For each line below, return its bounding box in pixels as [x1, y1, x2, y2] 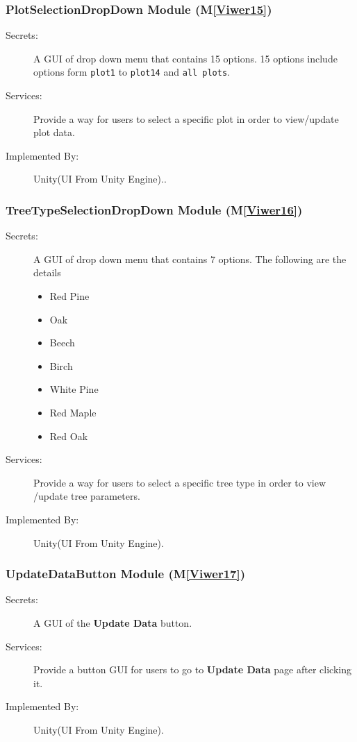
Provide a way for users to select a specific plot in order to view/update [33, 111, 339, 126]
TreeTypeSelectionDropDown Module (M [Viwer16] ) [6, 201, 303, 218]
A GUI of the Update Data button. [33, 615, 192, 630]
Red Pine [49, 289, 90, 303]
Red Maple [49, 405, 97, 419]
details [33, 265, 61, 280]
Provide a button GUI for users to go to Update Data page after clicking [33, 662, 351, 677]
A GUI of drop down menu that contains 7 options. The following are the [33, 251, 347, 266]
